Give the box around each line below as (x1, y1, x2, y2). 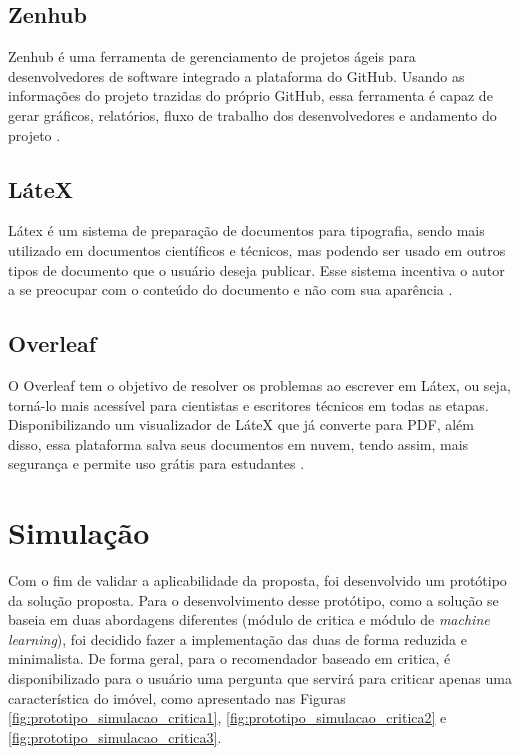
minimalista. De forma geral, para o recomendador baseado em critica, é (8, 648, 451, 669)
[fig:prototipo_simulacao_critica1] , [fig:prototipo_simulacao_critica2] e (8, 707, 447, 728)
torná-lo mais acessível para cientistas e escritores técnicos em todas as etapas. (8, 394, 489, 415)
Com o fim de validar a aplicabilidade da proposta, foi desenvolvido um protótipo (8, 570, 507, 591)
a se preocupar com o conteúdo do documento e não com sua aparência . (8, 279, 453, 300)
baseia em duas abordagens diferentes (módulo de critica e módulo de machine (8, 609, 490, 630)
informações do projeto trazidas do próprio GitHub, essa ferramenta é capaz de (8, 85, 493, 106)
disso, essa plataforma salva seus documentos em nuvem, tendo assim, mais (8, 433, 469, 454)
